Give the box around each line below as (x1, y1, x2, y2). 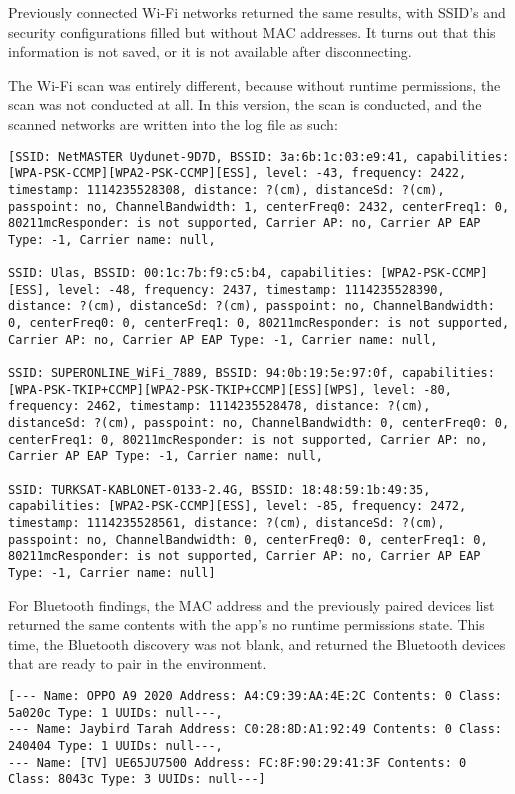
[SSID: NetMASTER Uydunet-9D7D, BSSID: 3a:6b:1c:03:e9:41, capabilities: (8, 149, 510, 164)
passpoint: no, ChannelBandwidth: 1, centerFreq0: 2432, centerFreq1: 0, (8, 199, 510, 214)
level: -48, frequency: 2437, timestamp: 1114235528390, (58, 282, 445, 297)
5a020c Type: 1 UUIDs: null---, (8, 705, 223, 720)
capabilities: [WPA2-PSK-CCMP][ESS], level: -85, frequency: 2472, (8, 499, 467, 514)
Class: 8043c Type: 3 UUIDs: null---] (8, 772, 266, 787)
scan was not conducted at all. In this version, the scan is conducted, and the (8, 94, 482, 115)
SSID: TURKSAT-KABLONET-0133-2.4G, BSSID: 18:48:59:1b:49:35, (8, 482, 431, 497)
